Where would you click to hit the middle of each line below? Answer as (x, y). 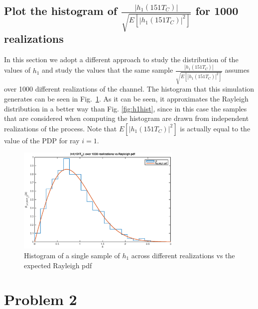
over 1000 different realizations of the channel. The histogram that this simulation (129, 89)
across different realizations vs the (183, 255)
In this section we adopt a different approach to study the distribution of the (121, 59)
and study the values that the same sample (108, 70)
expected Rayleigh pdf (58, 265)
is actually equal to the (215, 128)
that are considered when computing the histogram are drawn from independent (127, 118)
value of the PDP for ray (42, 140)
